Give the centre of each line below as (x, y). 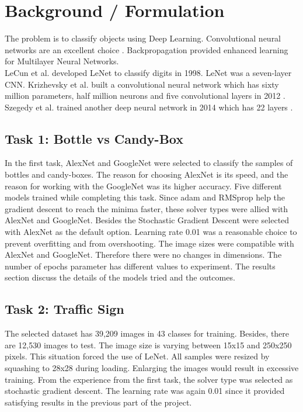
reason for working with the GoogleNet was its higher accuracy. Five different (143, 186)
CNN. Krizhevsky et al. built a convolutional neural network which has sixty (142, 84)
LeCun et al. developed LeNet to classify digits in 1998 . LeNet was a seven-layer (148, 72)
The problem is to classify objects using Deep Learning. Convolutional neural (143, 38)
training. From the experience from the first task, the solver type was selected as (149, 379)
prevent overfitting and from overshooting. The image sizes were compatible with (149, 243)
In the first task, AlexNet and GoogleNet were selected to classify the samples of (149, 163)
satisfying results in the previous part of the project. (98, 402)
